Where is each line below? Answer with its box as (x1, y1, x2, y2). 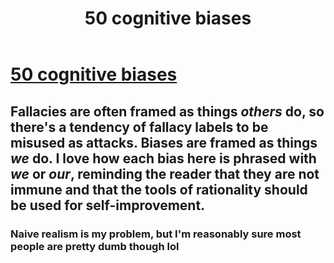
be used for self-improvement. (10, 197, 206, 214)
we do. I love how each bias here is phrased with (10, 150, 317, 167)
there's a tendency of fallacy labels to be (10, 118, 269, 136)
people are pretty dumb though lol (10, 239, 180, 253)
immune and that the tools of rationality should (10, 181, 308, 198)
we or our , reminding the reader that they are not (10, 165, 320, 182)
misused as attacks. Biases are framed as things (10, 134, 318, 151)
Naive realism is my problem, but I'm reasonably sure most (10, 227, 302, 241)
